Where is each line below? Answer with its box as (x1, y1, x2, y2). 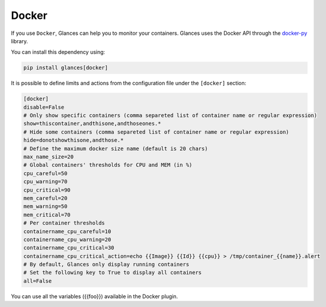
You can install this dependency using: (11, 49, 106, 56)
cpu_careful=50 (23, 170, 68, 177)
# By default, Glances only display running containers (23, 261, 190, 268)
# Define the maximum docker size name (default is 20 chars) (23, 145, 208, 152)
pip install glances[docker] (23, 64, 108, 71)
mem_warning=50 (23, 203, 68, 210)
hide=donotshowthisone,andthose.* (23, 137, 124, 144)
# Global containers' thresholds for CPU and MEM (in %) (23, 161, 193, 169)
